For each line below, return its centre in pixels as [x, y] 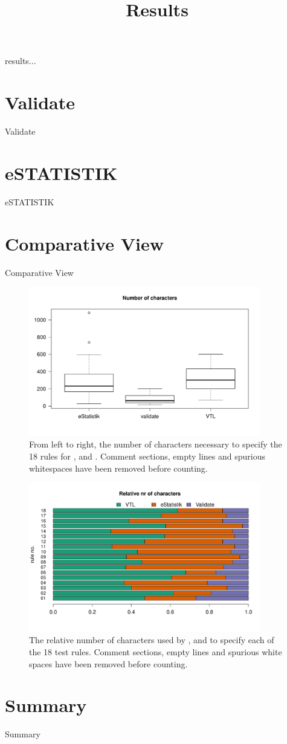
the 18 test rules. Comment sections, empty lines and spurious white [156, 652]
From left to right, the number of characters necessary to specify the [156, 444]
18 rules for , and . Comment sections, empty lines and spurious [147, 456]
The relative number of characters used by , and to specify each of [152, 640]
